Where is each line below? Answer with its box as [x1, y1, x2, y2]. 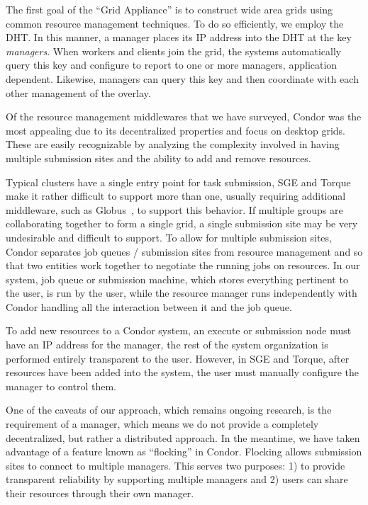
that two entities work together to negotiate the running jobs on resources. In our [6, 258, 360, 273]
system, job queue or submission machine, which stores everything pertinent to [6, 271, 348, 286]
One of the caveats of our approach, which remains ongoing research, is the [6, 402, 332, 417]
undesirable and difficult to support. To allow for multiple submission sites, [6, 229, 332, 244]
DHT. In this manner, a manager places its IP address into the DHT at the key [6, 30, 352, 45]
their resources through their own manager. [6, 486, 194, 500]
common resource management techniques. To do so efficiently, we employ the [6, 16, 344, 30]
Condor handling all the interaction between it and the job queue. [6, 299, 292, 314]
